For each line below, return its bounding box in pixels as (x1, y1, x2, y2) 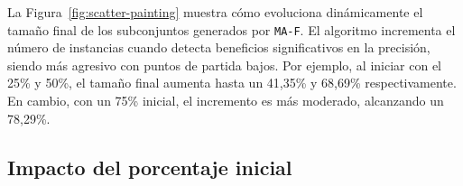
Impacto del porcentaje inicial (7, 153, 292, 181)
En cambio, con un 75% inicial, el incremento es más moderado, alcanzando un (7, 91, 444, 110)
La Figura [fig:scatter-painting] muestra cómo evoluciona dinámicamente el (7, 3, 423, 21)
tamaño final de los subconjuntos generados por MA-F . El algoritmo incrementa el (7, 20, 456, 39)
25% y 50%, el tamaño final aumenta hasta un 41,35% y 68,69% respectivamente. (7, 73, 457, 92)
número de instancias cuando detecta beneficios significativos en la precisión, (7, 38, 431, 57)
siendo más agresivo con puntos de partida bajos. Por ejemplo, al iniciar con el (7, 55, 442, 74)
